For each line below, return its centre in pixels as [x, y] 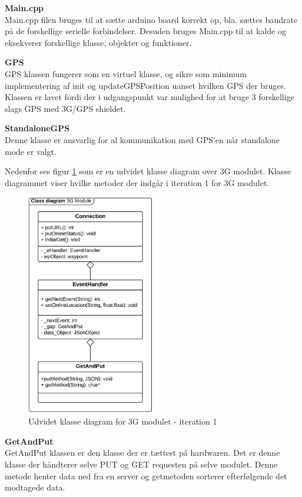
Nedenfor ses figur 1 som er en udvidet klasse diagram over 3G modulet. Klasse [148, 171]
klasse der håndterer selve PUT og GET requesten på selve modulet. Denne [141, 464]
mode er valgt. [31, 151]
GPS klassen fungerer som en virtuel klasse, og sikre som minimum [126, 73]
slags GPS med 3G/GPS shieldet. [65, 108]
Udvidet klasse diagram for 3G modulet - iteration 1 [123, 421]
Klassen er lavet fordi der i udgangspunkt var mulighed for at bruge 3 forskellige [150, 97]
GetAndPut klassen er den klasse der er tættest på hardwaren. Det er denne [142, 453]
